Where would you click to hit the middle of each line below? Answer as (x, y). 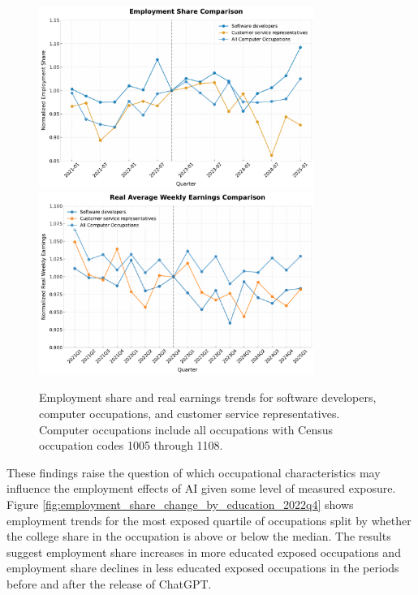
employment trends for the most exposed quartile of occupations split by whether (209, 520)
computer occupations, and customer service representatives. (190, 413)
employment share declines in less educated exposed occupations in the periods (203, 568)
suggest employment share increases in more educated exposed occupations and (204, 552)
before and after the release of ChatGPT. (109, 583)
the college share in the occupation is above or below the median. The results (199, 536)
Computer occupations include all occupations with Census (186, 429)
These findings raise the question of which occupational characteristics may (194, 472)
